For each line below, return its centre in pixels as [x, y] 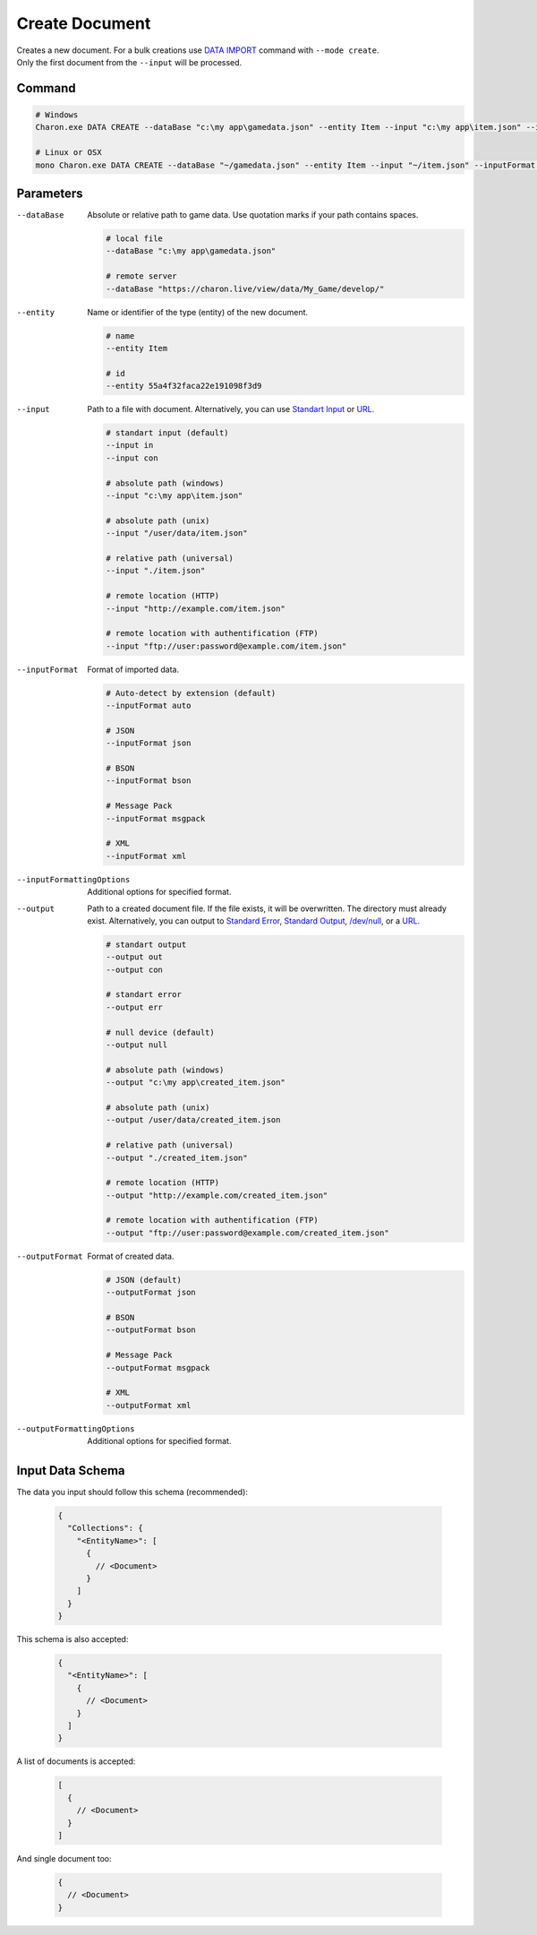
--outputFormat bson [151, 1330]
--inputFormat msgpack [156, 818]
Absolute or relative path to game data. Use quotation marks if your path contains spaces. [253, 215]
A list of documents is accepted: [76, 1761]
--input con [132, 458]
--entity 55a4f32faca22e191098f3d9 [184, 386]
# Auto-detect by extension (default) [191, 693]
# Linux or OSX [68, 153]
